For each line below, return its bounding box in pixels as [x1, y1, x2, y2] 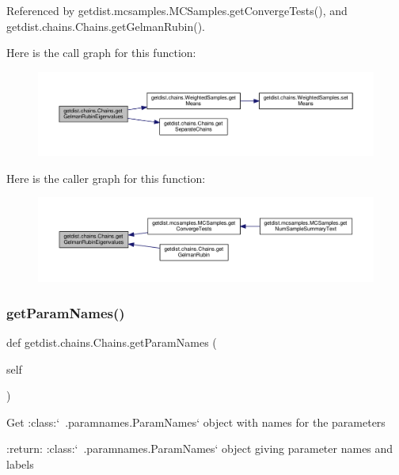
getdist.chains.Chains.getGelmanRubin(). [6, 17, 206, 34]
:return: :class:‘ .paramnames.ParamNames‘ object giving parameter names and [6, 440, 393, 457]
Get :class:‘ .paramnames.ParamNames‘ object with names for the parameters [6, 413, 386, 430]
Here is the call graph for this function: [6, 44, 196, 61]
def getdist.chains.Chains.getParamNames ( [6, 334, 217, 351]
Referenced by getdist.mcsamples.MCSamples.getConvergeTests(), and [6, 2, 348, 18]
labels [6, 455, 34, 472]
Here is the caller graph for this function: [6, 169, 206, 186]
